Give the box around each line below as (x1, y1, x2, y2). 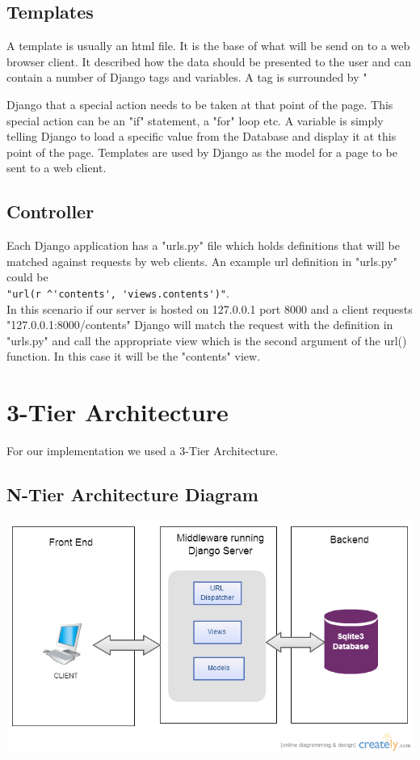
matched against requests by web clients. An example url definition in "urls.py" (6, 252, 397, 269)
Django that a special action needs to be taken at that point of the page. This (6, 95, 393, 112)
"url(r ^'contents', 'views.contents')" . (6, 284, 229, 301)
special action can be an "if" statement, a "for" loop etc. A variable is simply (6, 112, 384, 129)
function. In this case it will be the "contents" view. (6, 348, 261, 365)
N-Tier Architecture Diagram (6, 482, 258, 507)
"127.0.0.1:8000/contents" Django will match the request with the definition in (6, 316, 393, 333)
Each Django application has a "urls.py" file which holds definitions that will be (6, 237, 400, 254)
